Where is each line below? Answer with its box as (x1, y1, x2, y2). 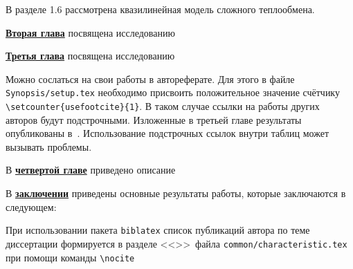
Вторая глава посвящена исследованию (6, 25, 175, 39)
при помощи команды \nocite (6, 250, 135, 264)
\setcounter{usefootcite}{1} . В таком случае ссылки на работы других (6, 99, 320, 113)
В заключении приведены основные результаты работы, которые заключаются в (6, 186, 346, 201)
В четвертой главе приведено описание (6, 163, 176, 177)
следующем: (6, 199, 57, 214)
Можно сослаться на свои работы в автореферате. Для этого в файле (6, 71, 295, 86)
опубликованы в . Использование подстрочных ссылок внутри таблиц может (6, 126, 329, 140)
